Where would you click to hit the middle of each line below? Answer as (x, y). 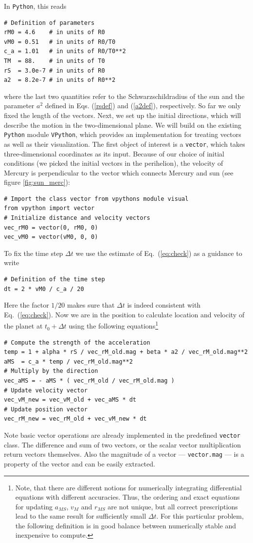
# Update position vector (46, 409)
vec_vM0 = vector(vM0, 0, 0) (51, 237)
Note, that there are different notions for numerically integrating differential (128, 487)
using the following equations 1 (114, 325)
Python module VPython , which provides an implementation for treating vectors (123, 134)
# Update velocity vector (46, 390)
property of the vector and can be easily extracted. (80, 463)
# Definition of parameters (49, 23)
